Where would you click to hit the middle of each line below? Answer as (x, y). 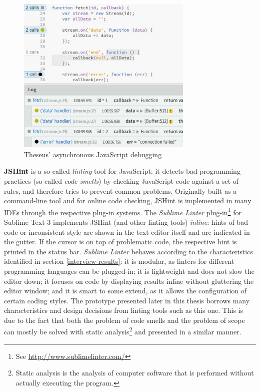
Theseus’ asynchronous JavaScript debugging (93, 154)
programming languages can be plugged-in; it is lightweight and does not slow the (129, 271)
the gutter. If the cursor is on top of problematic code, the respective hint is (120, 242)
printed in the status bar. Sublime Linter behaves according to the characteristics (128, 251)
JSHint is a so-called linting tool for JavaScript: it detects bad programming (122, 171)
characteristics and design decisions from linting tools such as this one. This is (124, 310)
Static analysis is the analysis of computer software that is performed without (135, 373)
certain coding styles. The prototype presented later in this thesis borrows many (127, 300)
